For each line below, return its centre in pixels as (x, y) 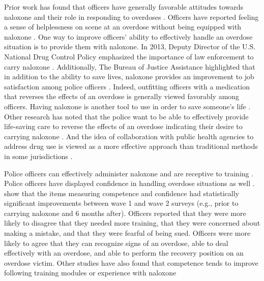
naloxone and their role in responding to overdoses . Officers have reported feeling (131, 17)
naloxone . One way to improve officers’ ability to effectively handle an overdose (128, 36)
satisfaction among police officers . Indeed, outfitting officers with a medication (127, 86)
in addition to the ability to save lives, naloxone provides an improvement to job (129, 76)
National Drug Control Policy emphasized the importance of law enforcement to (129, 56)
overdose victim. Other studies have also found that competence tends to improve (131, 262)
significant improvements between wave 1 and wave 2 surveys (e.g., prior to (121, 203)
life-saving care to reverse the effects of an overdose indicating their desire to (123, 126)
